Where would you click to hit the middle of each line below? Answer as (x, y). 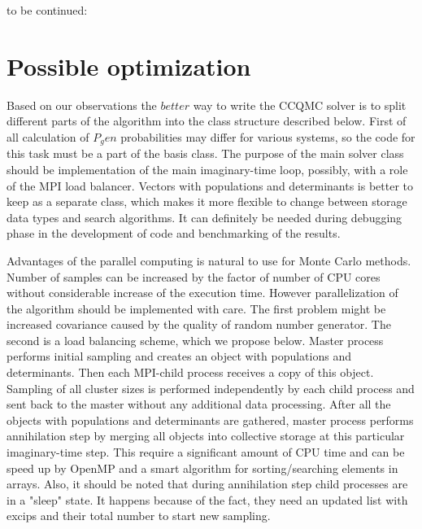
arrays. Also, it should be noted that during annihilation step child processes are (207, 484)
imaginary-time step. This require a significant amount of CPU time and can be (206, 452)
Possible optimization (129, 66)
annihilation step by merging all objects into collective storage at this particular (206, 436)
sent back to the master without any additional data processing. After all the (199, 404)
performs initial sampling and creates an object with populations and (179, 356)
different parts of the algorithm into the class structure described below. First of (207, 121)
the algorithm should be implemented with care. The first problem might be (196, 308)
